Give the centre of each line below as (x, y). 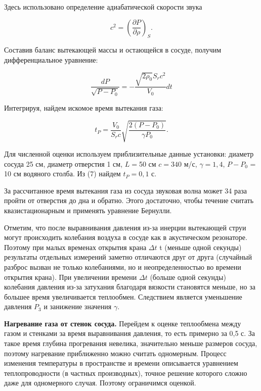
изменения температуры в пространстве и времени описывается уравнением (121, 363)
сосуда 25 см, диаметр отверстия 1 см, (63, 163)
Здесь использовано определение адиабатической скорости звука (103, 7)
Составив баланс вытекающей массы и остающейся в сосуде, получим (113, 50)
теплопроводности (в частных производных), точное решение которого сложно (126, 373)
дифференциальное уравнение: (51, 59)
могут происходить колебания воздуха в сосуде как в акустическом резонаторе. (126, 237)
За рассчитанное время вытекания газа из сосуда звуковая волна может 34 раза (125, 190)
